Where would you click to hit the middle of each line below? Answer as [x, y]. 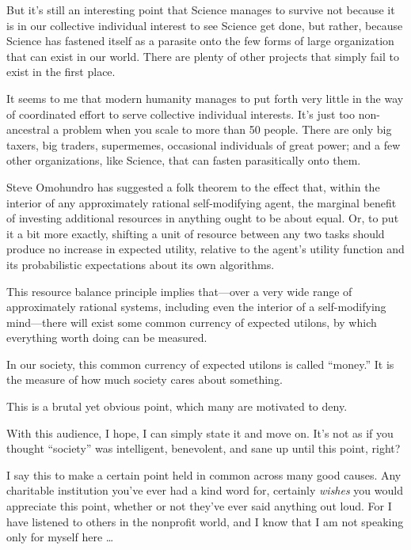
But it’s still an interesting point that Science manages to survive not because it [201, 9]
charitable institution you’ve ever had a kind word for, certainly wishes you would [205, 490]
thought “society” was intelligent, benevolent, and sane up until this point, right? [204, 448]
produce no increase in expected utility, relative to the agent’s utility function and [205, 249]
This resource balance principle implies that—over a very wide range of [179, 291]
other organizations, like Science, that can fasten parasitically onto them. [184, 160]
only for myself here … [60, 537]
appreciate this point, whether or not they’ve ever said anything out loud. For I [199, 506]
